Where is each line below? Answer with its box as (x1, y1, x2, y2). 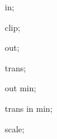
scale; (5, 122, 25, 135)
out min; (5, 82, 37, 94)
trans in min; (5, 102, 53, 114)
